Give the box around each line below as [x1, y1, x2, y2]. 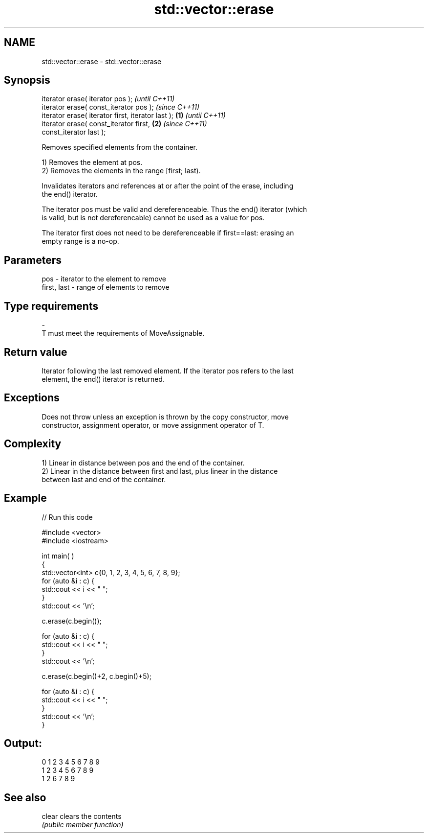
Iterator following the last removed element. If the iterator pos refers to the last [42, 366, 294, 375]
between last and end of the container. [42, 475, 166, 484]
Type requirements [4, 300, 99, 312]
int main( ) [42, 551, 74, 560]
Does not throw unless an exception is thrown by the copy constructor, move [42, 412, 289, 421]
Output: [4, 737, 42, 749]
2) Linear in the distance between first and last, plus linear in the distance [42, 466, 278, 475]
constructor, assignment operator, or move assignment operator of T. [42, 420, 264, 429]
